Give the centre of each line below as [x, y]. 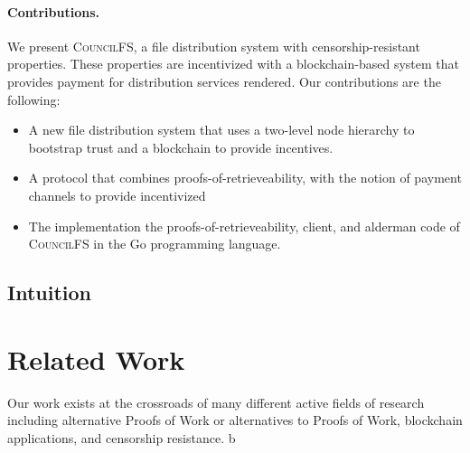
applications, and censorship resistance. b [122, 437]
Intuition [49, 293]
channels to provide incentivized [117, 195]
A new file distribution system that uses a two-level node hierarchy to [221, 130]
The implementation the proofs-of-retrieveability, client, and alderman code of [244, 226]
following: [34, 99]
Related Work [96, 359]
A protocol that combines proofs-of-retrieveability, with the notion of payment [245, 178]
